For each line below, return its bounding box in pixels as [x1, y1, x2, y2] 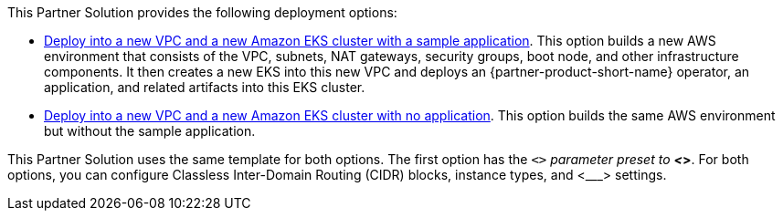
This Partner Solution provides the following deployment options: [7, 5, 397, 20]
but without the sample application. [44, 123, 256, 139]
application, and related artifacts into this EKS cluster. [44, 79, 365, 95]
